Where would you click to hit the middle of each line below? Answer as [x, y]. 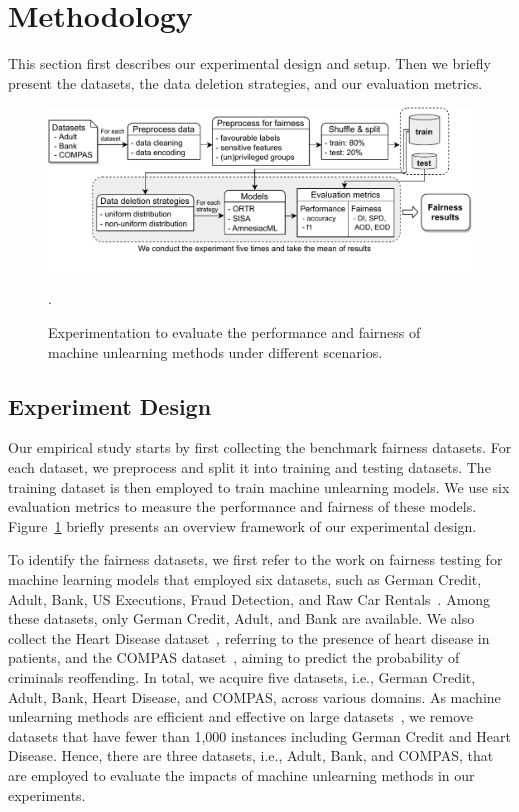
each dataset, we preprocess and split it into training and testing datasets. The [249, 467]
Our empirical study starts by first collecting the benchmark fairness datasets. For [260, 447]
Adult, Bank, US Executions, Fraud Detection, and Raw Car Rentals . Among [249, 598]
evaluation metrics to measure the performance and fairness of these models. [242, 506]
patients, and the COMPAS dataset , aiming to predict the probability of [234, 657]
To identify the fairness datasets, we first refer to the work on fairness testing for [255, 559]
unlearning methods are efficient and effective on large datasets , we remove [241, 716]
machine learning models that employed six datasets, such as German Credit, [245, 579]
